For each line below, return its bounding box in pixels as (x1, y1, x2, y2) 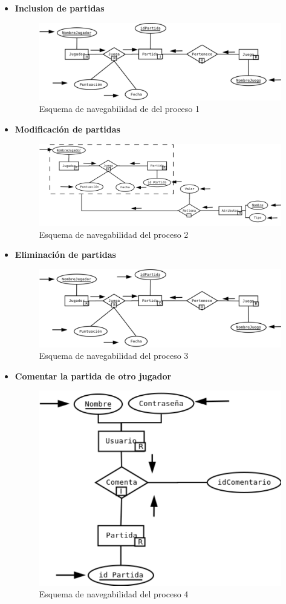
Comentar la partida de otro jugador (15, 369, 172, 382)
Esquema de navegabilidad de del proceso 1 (39, 102, 200, 115)
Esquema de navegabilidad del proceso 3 (39, 349, 189, 362)
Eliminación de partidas (15, 248, 116, 261)
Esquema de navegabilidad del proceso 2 (39, 228, 189, 240)
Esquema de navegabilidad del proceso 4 (39, 588, 189, 600)
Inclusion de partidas (15, 2, 105, 14)
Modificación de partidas (15, 122, 120, 135)
